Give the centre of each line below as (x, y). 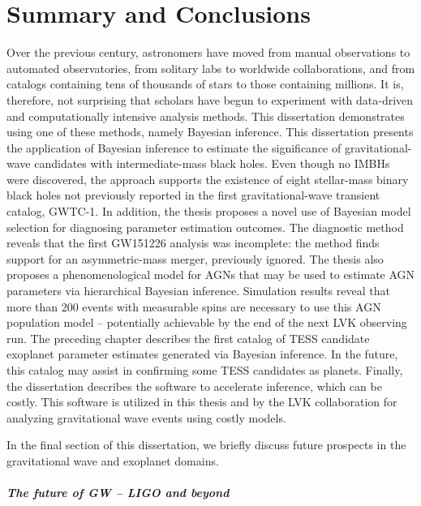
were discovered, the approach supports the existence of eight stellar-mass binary (208, 179)
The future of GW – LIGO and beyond (118, 493)
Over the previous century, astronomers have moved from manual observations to (208, 52)
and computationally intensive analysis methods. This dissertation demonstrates (206, 116)
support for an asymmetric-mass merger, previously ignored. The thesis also (195, 258)
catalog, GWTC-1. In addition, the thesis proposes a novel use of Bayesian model (209, 211)
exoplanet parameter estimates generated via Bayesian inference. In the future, (202, 354)
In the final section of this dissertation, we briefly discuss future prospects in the (206, 445)
